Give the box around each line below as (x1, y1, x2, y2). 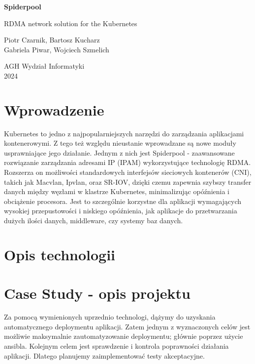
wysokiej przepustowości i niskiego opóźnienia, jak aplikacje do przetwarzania (4, 205, 237, 216)
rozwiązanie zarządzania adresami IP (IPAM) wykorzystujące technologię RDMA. (4, 157, 251, 167)
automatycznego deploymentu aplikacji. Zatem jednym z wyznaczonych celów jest (4, 321, 251, 331)
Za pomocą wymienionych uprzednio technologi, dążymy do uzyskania (4, 312, 216, 322)
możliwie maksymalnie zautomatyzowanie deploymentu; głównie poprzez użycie (4, 331, 243, 341)
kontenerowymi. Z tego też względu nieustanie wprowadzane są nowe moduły (4, 138, 236, 148)
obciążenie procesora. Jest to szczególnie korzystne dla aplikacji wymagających (4, 196, 242, 206)
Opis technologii (4, 244, 116, 264)
